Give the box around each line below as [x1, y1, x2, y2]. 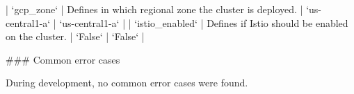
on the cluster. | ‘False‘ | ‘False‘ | [6, 29, 145, 44]
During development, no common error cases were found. [6, 75, 248, 90]
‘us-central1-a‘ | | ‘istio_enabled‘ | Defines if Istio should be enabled [59, 15, 348, 30]
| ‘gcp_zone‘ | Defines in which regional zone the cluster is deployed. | [6, 2, 303, 16]
